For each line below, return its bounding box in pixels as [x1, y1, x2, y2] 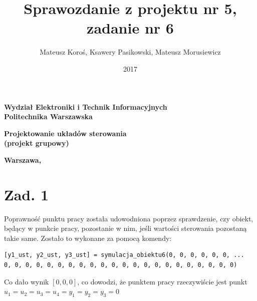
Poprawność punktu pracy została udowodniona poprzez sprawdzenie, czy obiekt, [4, 213, 253, 223]
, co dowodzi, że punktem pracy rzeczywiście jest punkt [77, 276, 247, 286]
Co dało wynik [4, 276, 49, 286]
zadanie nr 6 [87, 18, 174, 38]
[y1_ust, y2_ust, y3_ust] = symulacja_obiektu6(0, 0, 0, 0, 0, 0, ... [4, 251, 244, 259]
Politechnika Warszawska [4, 111, 93, 122]
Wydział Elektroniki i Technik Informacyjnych [4, 101, 167, 112]
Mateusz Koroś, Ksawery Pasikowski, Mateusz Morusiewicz [40, 47, 221, 57]
